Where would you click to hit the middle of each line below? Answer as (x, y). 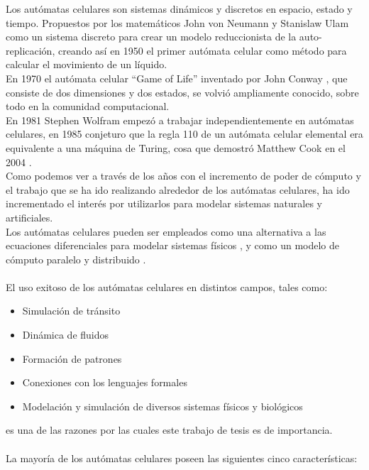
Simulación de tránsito (71, 311)
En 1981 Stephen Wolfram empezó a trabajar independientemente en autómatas (180, 120)
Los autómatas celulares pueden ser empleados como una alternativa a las (166, 231)
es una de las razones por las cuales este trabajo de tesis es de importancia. (169, 430)
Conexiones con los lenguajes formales (105, 382)
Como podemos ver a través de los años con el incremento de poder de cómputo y (183, 176)
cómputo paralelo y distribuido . (76, 259)
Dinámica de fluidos (66, 335)
